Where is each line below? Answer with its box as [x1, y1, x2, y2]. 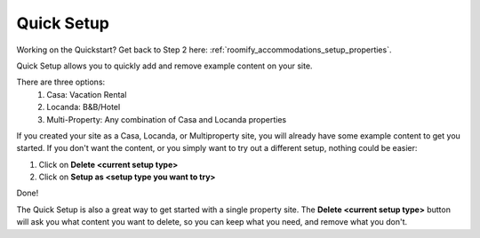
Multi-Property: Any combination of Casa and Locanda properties [46, 114, 287, 124]
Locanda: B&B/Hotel [46, 102, 121, 113]
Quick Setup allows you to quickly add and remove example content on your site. [16, 60, 313, 71]
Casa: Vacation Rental [46, 89, 127, 99]
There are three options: [16, 76, 106, 88]
